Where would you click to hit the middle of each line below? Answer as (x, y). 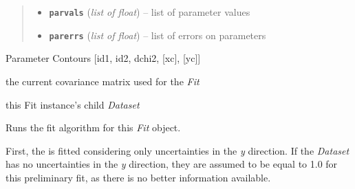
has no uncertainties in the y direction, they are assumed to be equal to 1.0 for (172, 164)
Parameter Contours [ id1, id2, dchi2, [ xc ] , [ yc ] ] (103, 58)
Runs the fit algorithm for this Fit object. (93, 127)
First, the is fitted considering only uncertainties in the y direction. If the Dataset (177, 150)
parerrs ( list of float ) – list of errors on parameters (158, 35)
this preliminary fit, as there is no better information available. (138, 177)
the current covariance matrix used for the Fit (103, 81)
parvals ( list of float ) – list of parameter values (150, 12)
